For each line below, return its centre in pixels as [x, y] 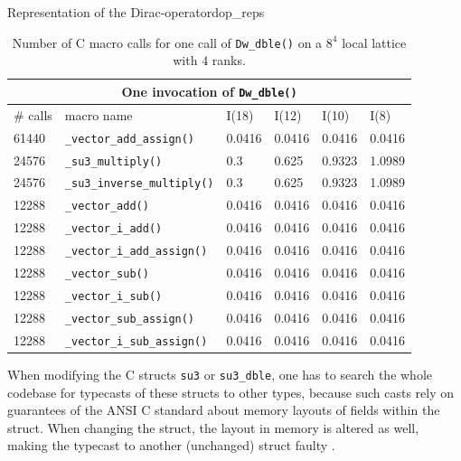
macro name [99, 114]
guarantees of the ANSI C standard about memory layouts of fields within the [224, 410]
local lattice [374, 42]
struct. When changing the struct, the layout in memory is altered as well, [213, 427]
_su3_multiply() [113, 161]
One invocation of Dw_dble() [209, 91]
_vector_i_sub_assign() [136, 341]
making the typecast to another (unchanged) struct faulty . [171, 445]
